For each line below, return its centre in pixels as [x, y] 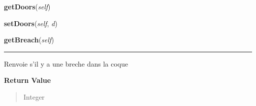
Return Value [28, 80]
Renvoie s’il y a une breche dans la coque [66, 63]
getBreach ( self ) [29, 40]
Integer [34, 96]
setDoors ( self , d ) [31, 23]
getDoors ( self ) [27, 6]
